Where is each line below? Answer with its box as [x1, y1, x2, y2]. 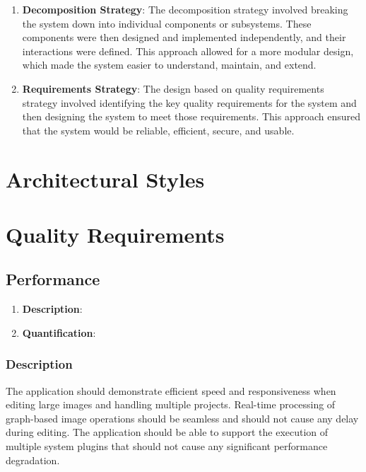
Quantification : [22, 325, 96, 340]
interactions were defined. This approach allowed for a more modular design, [22, 43, 354, 58]
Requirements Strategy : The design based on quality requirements [22, 81, 324, 96]
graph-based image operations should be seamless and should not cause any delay [6, 410, 359, 425]
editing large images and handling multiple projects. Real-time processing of [6, 397, 336, 412]
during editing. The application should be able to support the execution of [6, 425, 329, 439]
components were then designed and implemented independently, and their [22, 30, 346, 45]
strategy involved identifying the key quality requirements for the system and [22, 95, 357, 110]
